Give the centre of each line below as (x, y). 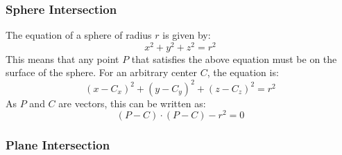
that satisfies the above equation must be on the (234, 58)
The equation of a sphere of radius (79, 35)
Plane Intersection (58, 145)
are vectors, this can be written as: (132, 103)
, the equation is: (243, 72)
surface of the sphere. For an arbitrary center (101, 72)
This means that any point (62, 58)
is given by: (187, 35)
